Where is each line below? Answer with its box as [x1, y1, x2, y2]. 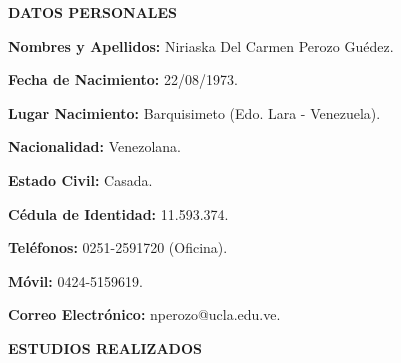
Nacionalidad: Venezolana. [8, 136, 181, 157]
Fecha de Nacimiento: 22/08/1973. [8, 69, 238, 90]
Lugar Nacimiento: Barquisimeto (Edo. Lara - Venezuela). [8, 102, 381, 123]
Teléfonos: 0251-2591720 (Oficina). [8, 237, 228, 258]
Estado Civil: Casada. [8, 169, 153, 190]
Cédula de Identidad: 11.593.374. [8, 203, 229, 224]
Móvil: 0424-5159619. [8, 270, 144, 291]
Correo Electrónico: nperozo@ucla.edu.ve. [8, 304, 281, 325]
